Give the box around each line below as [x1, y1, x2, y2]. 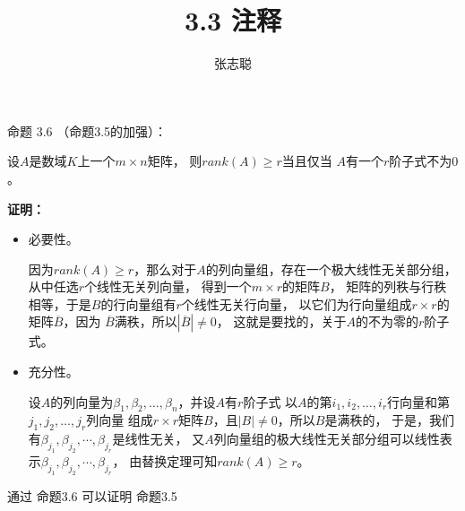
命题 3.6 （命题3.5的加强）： [7, 121, 168, 140]
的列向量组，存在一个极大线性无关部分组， [205, 259, 457, 278]
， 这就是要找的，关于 [216, 312, 347, 331]
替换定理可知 [142, 452, 218, 470]
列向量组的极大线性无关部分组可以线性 [213, 429, 440, 448]
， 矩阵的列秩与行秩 [329, 277, 447, 296]
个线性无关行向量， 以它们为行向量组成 [181, 294, 412, 313]
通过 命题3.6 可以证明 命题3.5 [7, 486, 177, 505]
